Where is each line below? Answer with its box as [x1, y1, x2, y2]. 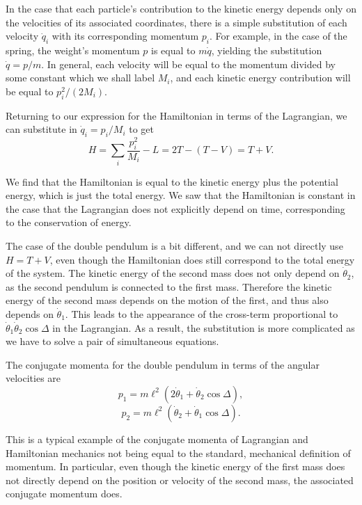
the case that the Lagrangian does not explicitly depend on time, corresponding [6, 201, 345, 216]
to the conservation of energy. [6, 215, 132, 230]
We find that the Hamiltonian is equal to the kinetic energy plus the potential [6, 174, 338, 189]
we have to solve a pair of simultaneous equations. [6, 334, 219, 348]
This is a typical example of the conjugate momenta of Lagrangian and [6, 431, 308, 446]
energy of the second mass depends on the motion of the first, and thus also [6, 293, 329, 307]
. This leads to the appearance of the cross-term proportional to [65, 306, 338, 321]
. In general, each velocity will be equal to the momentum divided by [41, 56, 336, 71]
